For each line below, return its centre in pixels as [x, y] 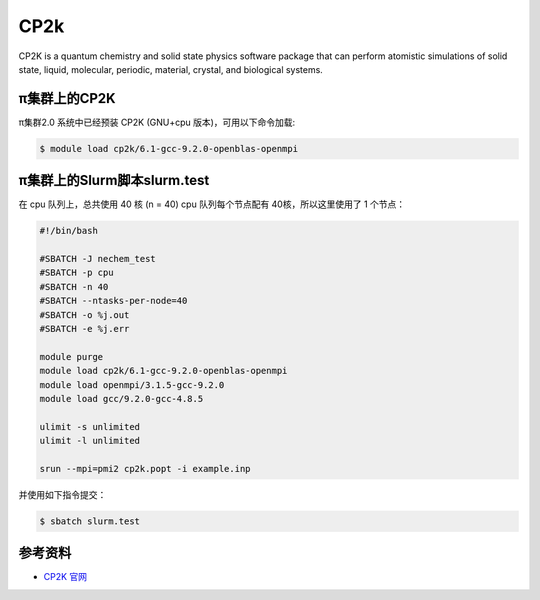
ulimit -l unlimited [89, 441]
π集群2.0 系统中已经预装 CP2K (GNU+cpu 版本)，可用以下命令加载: [157, 122]
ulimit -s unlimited [89, 426]
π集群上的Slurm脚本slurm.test [114, 180]
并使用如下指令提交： [62, 494]
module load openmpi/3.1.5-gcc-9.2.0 [132, 384]
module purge [71, 356]
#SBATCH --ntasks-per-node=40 [113, 301]
